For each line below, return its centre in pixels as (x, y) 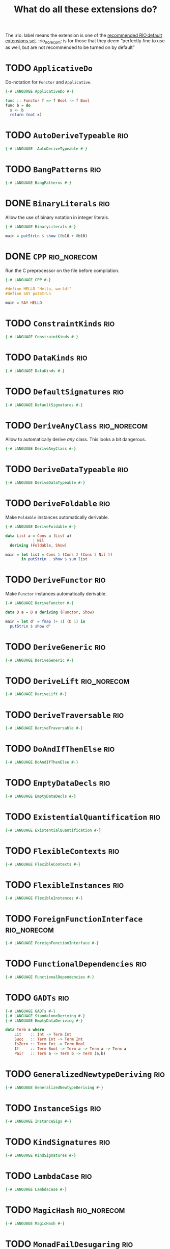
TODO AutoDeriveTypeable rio (67, 135)
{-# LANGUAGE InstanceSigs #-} (38, 1122)
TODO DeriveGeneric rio (55, 647)
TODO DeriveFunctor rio (55, 580)
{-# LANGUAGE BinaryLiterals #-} (41, 227)
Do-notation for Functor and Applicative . (48, 82)
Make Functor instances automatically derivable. (56, 594)
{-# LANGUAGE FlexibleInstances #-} (44, 898)
